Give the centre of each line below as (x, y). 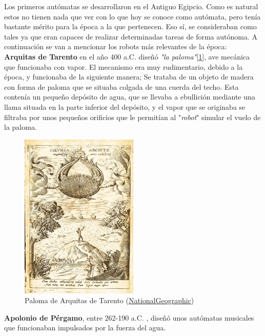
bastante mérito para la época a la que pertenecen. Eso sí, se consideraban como (130, 26)
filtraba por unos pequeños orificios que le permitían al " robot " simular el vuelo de (132, 117)
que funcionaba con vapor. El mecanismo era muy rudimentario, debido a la (124, 66)
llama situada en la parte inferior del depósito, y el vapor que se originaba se (125, 106)
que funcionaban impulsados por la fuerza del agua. (85, 328)
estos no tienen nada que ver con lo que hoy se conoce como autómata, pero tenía (132, 16)
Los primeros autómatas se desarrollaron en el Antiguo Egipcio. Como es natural (131, 6)
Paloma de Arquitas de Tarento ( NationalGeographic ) (109, 300)
